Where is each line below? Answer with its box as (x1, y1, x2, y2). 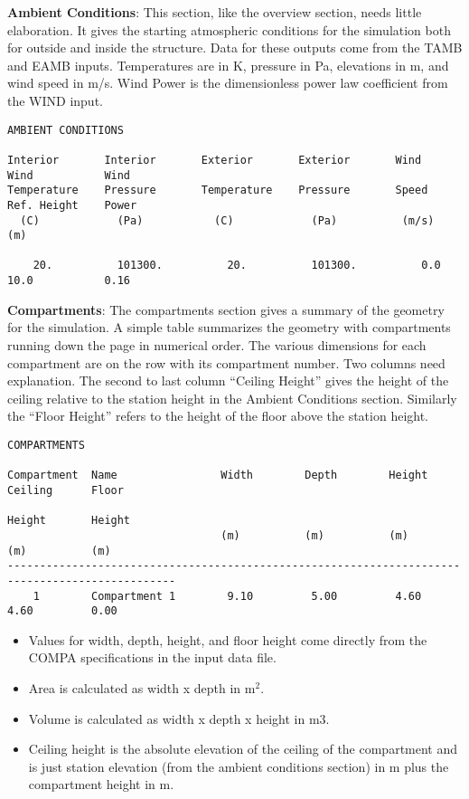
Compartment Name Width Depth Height (7, 469, 428, 482)
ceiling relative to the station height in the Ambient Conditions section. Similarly (7, 388, 457, 407)
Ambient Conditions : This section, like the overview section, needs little (7, 3, 422, 21)
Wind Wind (7, 168, 131, 182)
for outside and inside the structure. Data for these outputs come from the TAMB (7, 38, 463, 57)
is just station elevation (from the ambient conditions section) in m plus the (28, 756, 449, 775)
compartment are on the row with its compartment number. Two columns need (7, 353, 446, 372)
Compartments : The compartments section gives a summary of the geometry (7, 300, 445, 319)
